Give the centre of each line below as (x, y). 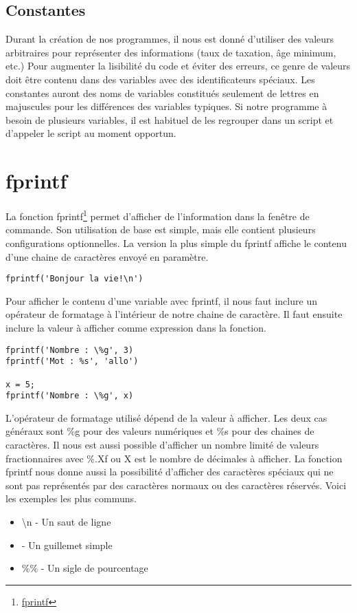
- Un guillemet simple (67, 545)
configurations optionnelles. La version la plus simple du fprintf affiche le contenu (176, 243)
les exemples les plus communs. (71, 498)
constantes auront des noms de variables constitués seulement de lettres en (162, 93)
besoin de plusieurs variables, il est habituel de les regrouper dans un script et (170, 119)
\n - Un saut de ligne (66, 521)
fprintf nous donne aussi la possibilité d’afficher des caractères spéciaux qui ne (170, 472)
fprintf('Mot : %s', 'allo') (72, 362)
